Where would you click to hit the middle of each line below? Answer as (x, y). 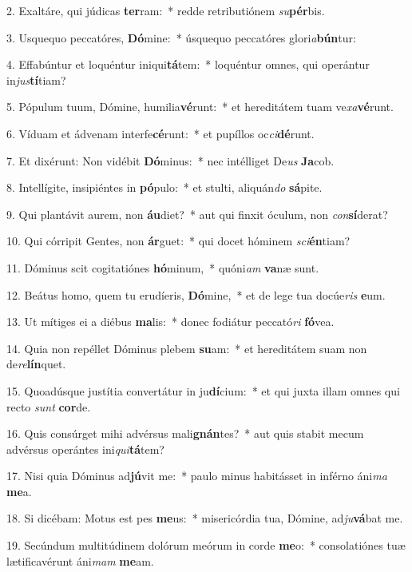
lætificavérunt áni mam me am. (80, 560)
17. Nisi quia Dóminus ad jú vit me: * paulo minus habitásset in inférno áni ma (197, 476)
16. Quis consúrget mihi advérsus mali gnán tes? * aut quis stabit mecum (185, 433)
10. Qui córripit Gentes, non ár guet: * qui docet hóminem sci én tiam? (178, 241)
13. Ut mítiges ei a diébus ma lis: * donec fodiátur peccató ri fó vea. (170, 322)
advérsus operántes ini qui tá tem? (85, 449)
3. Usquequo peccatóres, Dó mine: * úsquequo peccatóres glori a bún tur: (181, 37)
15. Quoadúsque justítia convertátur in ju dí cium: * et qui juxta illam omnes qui (203, 390)
